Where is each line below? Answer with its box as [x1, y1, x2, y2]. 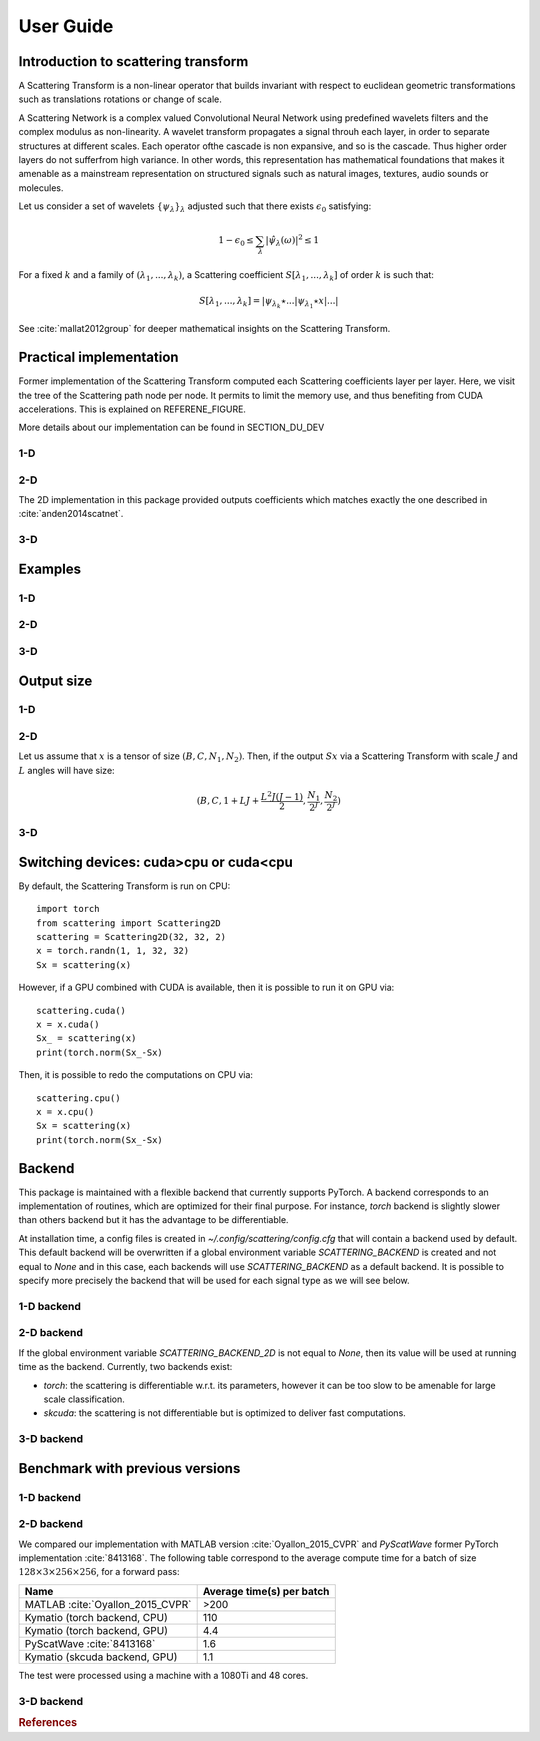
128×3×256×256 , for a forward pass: [18, 1566, 180, 1578]
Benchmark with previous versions [18, 1460, 241, 1477]
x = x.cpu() [36, 1106, 95, 1117]
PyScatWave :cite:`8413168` [24, 1636, 156, 1650]
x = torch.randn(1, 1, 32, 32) [36, 945, 190, 957]
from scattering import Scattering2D [36, 917, 222, 929]
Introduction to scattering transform [18, 53, 249, 70]
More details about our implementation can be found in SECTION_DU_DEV [18, 421, 325, 434]
